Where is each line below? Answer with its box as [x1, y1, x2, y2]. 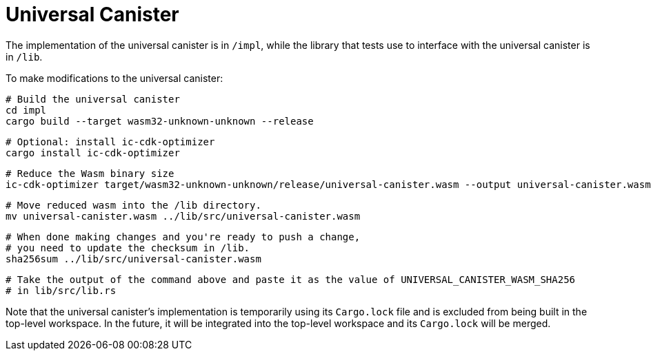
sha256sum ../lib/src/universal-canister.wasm [6, 253, 261, 264]
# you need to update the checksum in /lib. [6, 242, 250, 253]
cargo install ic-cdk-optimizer [6, 147, 180, 158]
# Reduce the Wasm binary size [6, 167, 174, 179]
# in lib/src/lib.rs [6, 284, 117, 296]
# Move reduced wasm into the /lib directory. [6, 199, 261, 211]
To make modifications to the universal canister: [6, 72, 223, 84]
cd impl [6, 104, 47, 116]
